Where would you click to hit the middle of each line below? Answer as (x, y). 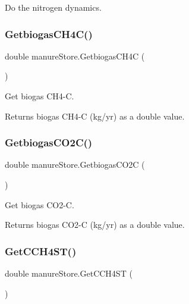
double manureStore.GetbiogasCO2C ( (75, 164)
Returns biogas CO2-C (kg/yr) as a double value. (95, 225)
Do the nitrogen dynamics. (53, 7)
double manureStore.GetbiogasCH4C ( (75, 56)
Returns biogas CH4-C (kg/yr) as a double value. (95, 116)
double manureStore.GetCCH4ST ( (69, 273)
